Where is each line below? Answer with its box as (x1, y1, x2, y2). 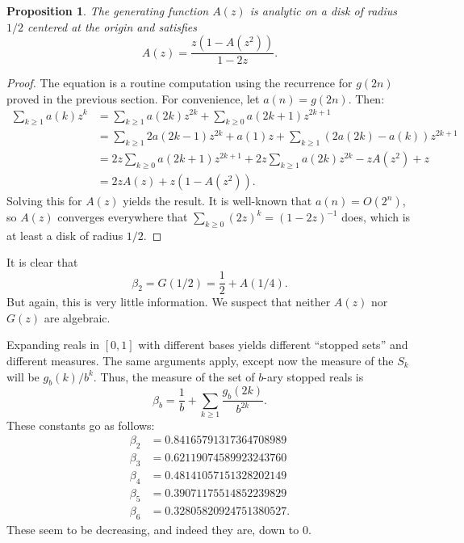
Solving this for (6, 192, 82, 209)
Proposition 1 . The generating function (6, 2, 209, 19)
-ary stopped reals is (263, 368, 364, 385)
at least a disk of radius (6, 226, 123, 243)
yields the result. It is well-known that (123, 192, 312, 209)
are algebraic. (44, 309, 111, 326)
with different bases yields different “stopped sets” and (138, 336, 408, 353)
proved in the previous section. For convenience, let (6, 90, 260, 107)
